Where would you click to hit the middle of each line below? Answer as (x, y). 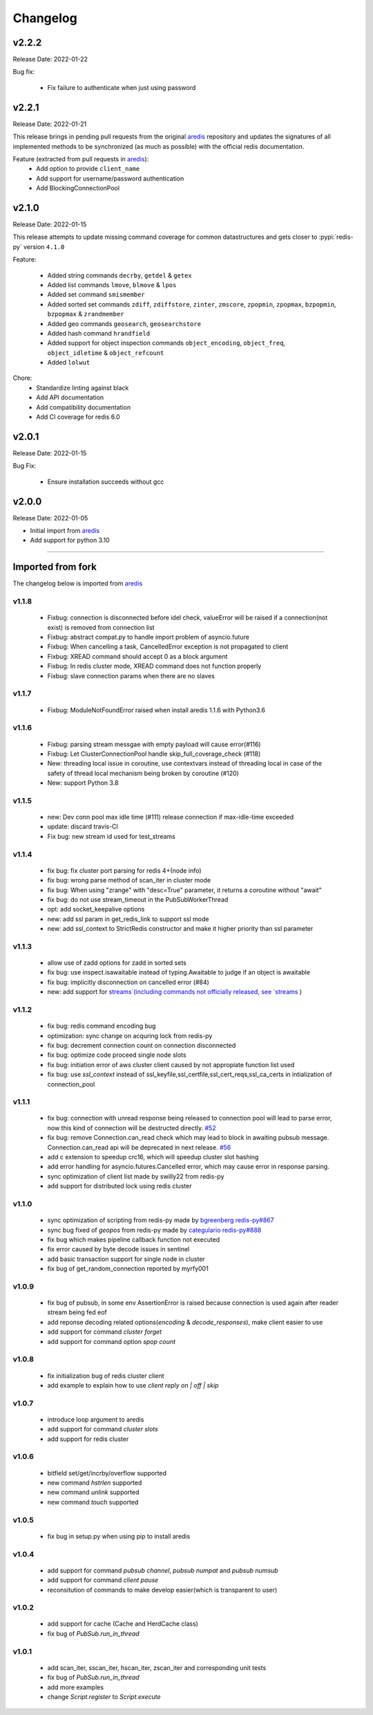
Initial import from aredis (65, 531)
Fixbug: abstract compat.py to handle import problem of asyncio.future (149, 637)
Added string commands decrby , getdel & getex (120, 275)
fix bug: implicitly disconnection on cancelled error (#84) (128, 982)
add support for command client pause (103, 1580)
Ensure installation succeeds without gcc (106, 482)
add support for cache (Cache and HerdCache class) (123, 1624)
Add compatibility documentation (84, 407)
